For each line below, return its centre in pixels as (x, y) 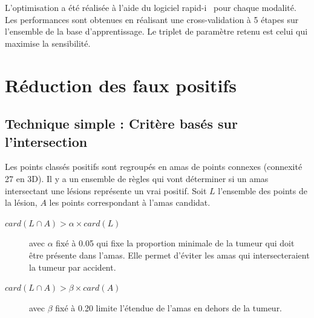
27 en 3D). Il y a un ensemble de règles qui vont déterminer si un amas (137, 178)
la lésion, (21, 202)
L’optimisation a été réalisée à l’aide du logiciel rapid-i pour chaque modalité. (151, 7)
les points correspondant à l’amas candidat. (130, 202)
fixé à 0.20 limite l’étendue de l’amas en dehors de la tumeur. (169, 307)
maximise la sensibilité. (48, 43)
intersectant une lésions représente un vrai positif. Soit (106, 190)
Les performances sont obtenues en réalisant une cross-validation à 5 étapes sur (152, 19)
